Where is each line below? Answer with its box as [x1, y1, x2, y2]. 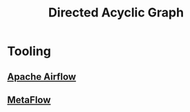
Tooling [7, 43, 52, 59]
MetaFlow [7, 94, 51, 106]
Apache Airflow [7, 71, 77, 82]
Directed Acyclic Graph [48, 5, 184, 21]
